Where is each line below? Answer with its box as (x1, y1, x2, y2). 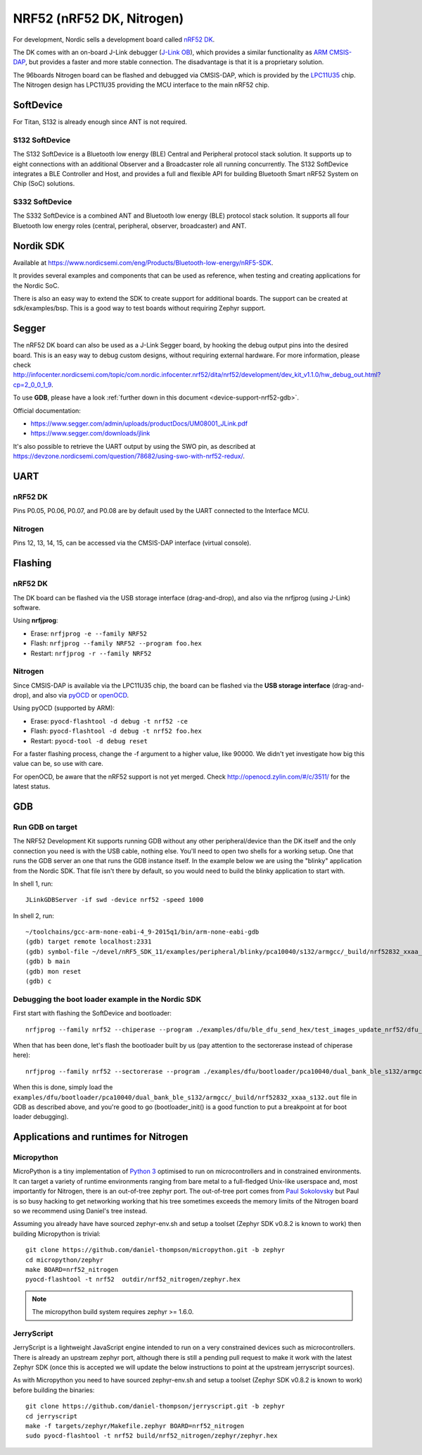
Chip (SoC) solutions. (13, 180, 75, 188)
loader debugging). (13, 1113, 69, 1121)
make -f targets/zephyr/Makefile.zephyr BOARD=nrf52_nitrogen (25, 1422, 245, 1430)
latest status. (13, 782, 51, 791)
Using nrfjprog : (13, 617, 58, 625)
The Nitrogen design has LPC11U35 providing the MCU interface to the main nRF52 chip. (13, 81, 270, 89)
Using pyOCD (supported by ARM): (13, 704, 115, 712)
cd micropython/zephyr (25, 1256, 104, 1264)
